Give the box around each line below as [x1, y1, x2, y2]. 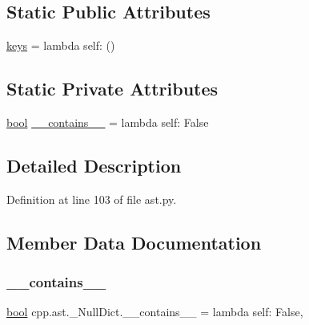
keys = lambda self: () [6, 37, 115, 54]
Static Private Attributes [6, 76, 219, 101]
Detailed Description [6, 152, 182, 177]
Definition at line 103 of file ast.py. [6, 190, 177, 207]
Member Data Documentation [6, 230, 262, 254]
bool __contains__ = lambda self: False [6, 114, 209, 130]
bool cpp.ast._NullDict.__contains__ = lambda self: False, [6, 303, 303, 320]
